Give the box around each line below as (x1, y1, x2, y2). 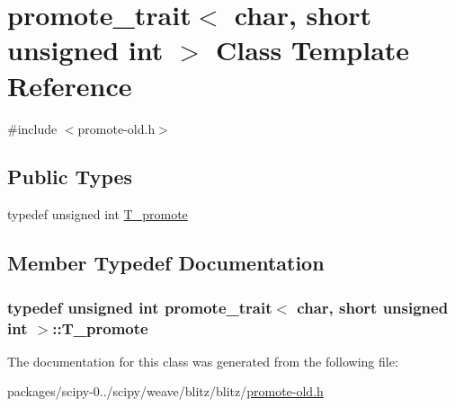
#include (7, 119, 58, 137)
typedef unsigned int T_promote (7, 205, 188, 224)
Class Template (216, 31, 410, 68)
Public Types (7, 163, 133, 190)
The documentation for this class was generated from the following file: (7, 351, 398, 370)
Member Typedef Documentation (7, 249, 325, 277)
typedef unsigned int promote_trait (7, 296, 272, 318)
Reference (7, 66, 132, 103)
